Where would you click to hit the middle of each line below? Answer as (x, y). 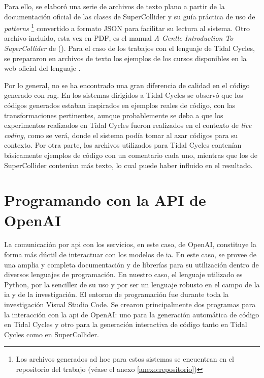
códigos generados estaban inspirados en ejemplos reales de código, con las (120, 105)
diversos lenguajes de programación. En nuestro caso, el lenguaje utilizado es (123, 274)
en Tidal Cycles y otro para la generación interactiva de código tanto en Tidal (126, 324)
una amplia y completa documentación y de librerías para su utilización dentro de (131, 264)
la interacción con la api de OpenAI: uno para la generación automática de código (132, 314)
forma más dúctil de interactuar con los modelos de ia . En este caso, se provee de (130, 254)
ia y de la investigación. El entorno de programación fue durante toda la (117, 294)
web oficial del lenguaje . (42, 68)
